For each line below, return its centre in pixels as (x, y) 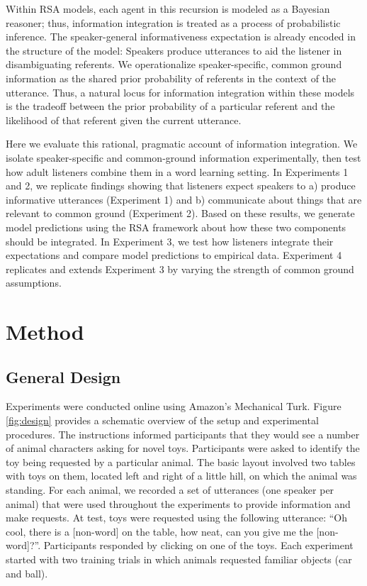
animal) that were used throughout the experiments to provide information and (178, 503)
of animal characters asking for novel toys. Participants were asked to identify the (183, 448)
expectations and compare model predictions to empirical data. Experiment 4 (174, 255)
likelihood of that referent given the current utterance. (124, 120)
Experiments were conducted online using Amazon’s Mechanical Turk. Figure (174, 406)
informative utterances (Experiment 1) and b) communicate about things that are (184, 199)
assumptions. (34, 283)
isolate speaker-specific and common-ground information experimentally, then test (183, 157)
